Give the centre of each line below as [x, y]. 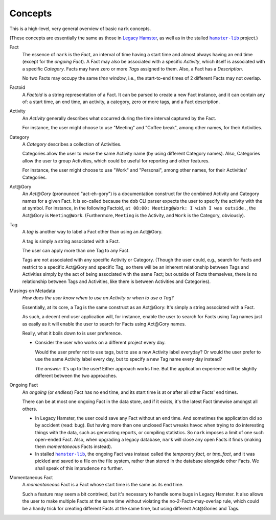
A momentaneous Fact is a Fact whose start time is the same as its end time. [103, 485]
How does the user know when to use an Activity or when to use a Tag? [98, 298]
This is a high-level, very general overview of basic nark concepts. [80, 29]
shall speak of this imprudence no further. [79, 468]
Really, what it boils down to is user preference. [72, 333]
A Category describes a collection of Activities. [72, 144]
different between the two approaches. [76, 375]
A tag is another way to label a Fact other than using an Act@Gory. [93, 232]
